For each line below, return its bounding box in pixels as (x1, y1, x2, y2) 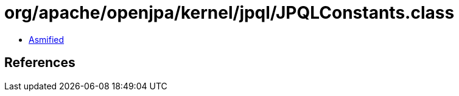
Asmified (29, 34, 65, 45)
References (4, 55, 75, 71)
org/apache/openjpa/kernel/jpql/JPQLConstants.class (4, 2, 455, 23)
